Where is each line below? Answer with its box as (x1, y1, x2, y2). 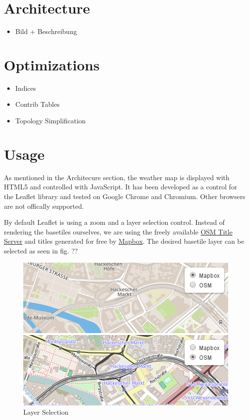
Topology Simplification (15, 116, 86, 126)
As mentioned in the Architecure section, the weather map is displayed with (4, 172, 230, 182)
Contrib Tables (15, 99, 60, 109)
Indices (15, 83, 36, 93)
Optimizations (4, 54, 100, 74)
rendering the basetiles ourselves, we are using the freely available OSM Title (4, 226, 233, 236)
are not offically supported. (4, 201, 84, 211)
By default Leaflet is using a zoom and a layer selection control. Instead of (4, 217, 225, 227)
